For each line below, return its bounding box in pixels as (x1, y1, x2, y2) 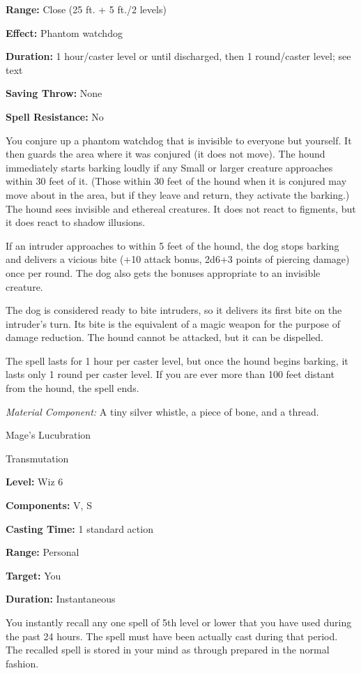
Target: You (6, 568, 61, 582)
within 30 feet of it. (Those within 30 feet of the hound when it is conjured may (6, 174, 347, 188)
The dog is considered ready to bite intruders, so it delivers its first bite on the (6, 303, 342, 317)
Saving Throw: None (6, 86, 102, 100)
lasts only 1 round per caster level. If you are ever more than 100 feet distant (6, 367, 335, 381)
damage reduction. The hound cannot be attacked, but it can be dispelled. (6, 330, 323, 345)
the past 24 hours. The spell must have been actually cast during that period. (6, 628, 338, 643)
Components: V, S (6, 498, 92, 513)
